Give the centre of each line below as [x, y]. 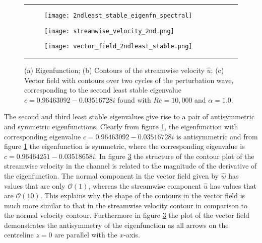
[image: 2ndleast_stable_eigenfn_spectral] [118, 16]
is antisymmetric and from [217, 136]
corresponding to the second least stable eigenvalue [103, 90]
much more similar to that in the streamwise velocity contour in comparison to [126, 205]
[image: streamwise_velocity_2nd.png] [109, 31]
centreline [19, 235]
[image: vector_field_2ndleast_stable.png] [118, 47]
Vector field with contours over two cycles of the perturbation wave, [129, 80]
